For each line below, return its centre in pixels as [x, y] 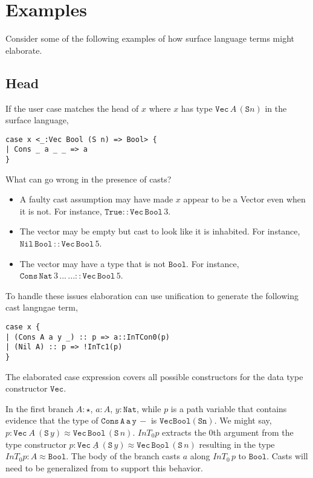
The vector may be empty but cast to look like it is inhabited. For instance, [160, 231]
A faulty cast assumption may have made [96, 199]
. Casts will [287, 456]
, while [149, 408]
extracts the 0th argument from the [228, 432]
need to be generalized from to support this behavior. [104, 467]
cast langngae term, [42, 307]
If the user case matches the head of [72, 108]
